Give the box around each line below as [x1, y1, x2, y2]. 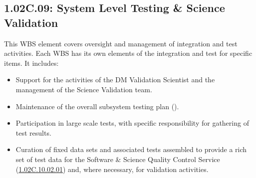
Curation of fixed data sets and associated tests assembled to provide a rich [15, 144, 247, 155]
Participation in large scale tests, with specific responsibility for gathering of [15, 118, 249, 128]
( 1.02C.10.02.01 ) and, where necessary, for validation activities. [15, 164, 209, 174]
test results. [15, 127, 51, 138]
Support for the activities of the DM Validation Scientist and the [15, 74, 215, 85]
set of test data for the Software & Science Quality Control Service [15, 154, 220, 164]
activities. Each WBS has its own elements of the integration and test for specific [4, 48, 253, 58]
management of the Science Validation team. [15, 84, 152, 94]
